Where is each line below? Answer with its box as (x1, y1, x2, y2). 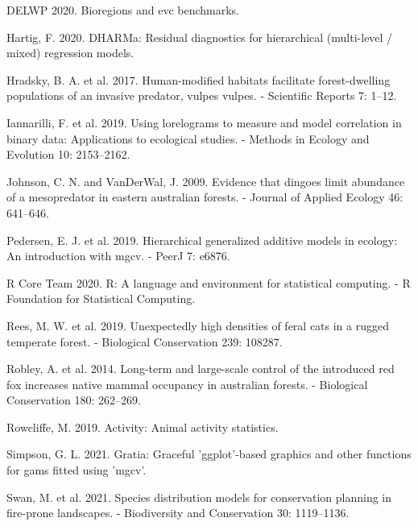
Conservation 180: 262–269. (6, 391, 141, 408)
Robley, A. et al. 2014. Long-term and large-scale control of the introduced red (6, 360, 395, 377)
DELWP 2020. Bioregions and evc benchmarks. (6, 2, 239, 18)
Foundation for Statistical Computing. (6, 290, 196, 307)
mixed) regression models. (6, 44, 135, 61)
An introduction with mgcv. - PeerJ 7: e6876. (6, 247, 230, 264)
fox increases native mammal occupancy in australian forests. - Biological (6, 375, 368, 392)
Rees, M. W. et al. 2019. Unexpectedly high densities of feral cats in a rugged (6, 317, 390, 333)
